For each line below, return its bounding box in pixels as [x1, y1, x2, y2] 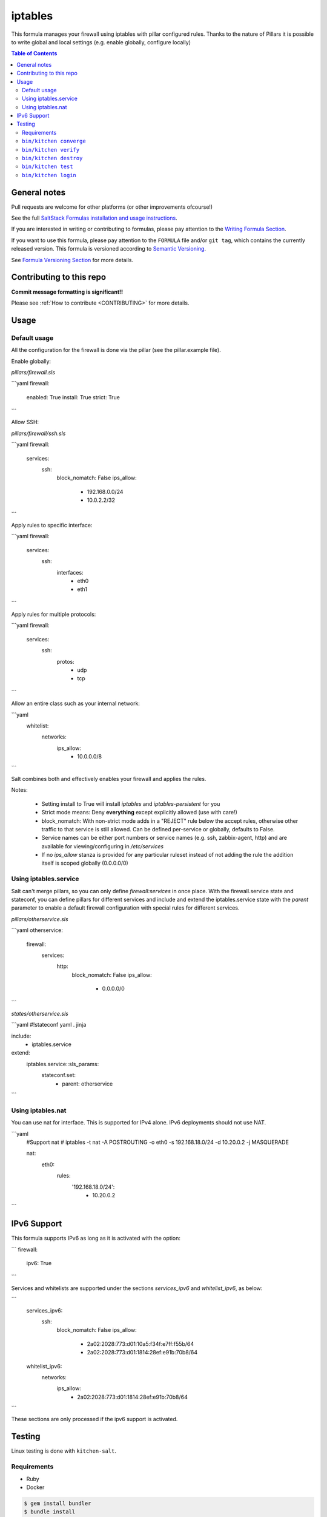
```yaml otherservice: [11, 927, 63, 934]
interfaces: [56, 569, 84, 576]
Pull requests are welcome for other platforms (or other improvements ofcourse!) [11, 203, 213, 211]
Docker [26, 1484, 45, 1491]
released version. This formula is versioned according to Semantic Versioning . [11, 245, 206, 252]
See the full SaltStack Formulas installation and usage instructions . [11, 214, 178, 221]
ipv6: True [26, 1259, 52, 1266]
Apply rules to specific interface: [11, 521, 93, 529]
